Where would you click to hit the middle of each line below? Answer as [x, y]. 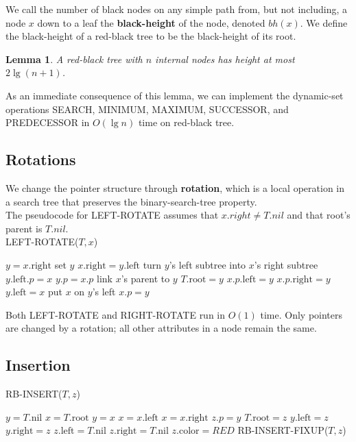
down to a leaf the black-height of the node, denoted [151, 22]
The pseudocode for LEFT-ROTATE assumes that [112, 215]
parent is [24, 228]
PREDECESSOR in [48, 122]
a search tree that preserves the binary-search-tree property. [131, 201]
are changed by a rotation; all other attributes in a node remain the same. [161, 328]
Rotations [41, 159]
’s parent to [145, 278]
